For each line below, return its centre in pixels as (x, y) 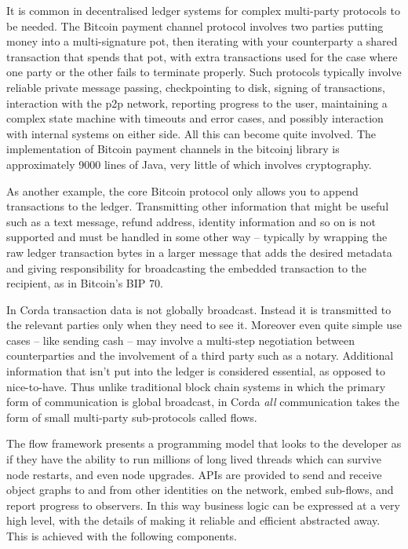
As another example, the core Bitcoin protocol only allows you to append (182, 190)
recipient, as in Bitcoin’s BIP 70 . (85, 283)
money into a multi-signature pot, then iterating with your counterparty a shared (202, 41)
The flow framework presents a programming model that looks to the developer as (204, 443)
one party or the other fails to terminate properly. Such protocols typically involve (204, 72)
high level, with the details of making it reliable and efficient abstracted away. (193, 520)
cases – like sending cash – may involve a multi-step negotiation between (181, 340)
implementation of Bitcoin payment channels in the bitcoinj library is (173, 149)
